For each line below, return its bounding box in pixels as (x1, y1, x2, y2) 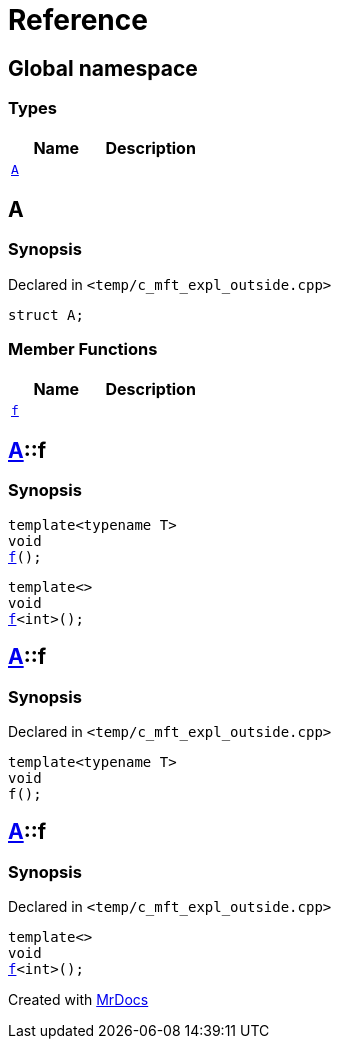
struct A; (8, 306, 84, 323)
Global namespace (8, 55, 198, 81)
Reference (8, 3, 148, 37)
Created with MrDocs (8, 991, 149, 1009)
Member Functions (8, 339, 158, 360)
